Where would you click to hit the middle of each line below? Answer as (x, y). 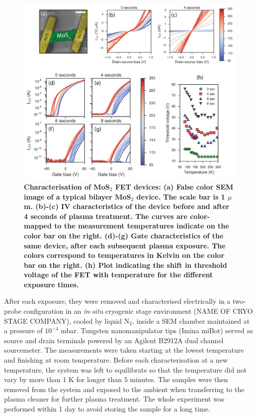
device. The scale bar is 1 (181, 196)
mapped (38, 226)
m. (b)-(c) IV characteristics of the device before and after (127, 206)
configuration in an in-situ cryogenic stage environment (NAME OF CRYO (138, 311)
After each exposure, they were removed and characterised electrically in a (117, 301)
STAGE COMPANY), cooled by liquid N (67, 320)
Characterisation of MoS (67, 186)
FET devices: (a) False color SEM (174, 186)
